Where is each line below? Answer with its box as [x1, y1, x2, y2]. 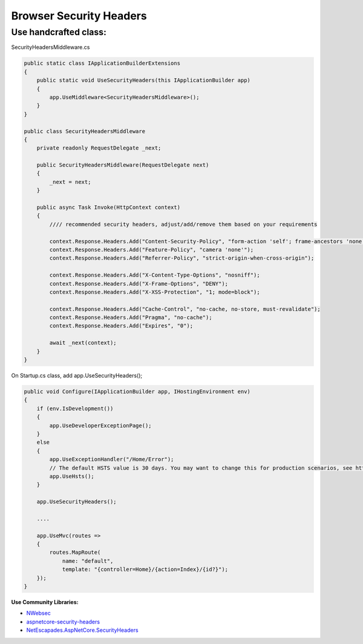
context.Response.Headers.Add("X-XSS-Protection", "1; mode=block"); [49, 288, 260, 295]
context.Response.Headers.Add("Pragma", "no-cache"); [49, 314, 212, 321]
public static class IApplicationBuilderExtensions [24, 60, 181, 67]
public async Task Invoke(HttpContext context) [36, 204, 181, 211]
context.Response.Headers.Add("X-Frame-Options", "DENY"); [49, 280, 229, 287]
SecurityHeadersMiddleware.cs [11, 44, 90, 51]
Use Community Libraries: [11, 598, 79, 605]
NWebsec [26, 609, 51, 617]
